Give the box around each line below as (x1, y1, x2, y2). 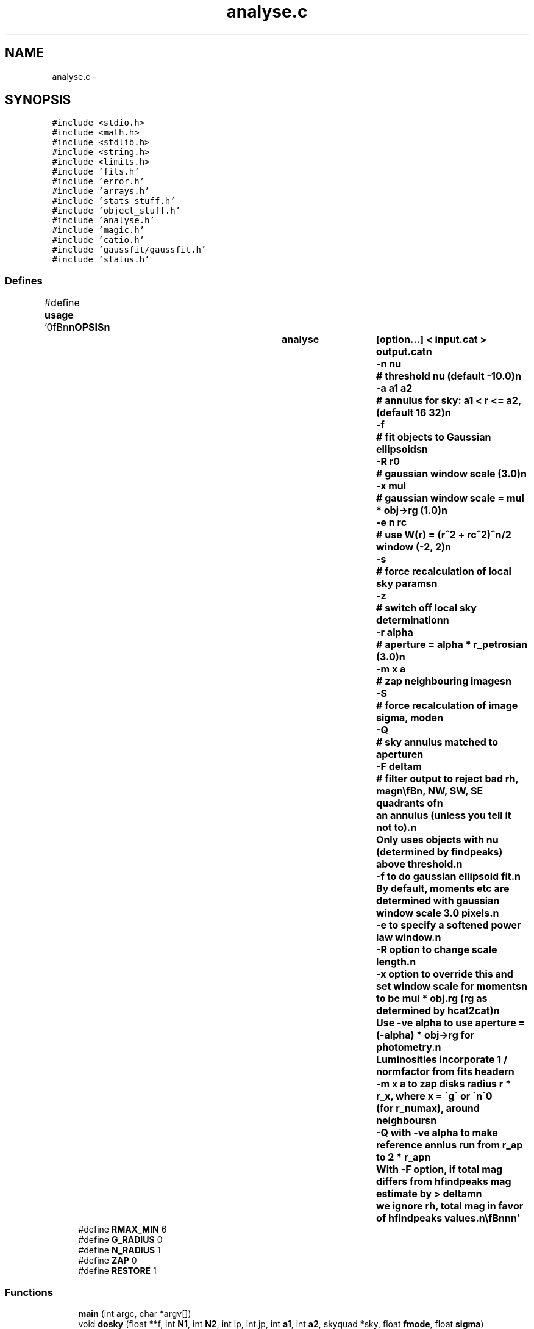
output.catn (376, 345, 432, 358)
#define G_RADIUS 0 (78, 1234, 163, 1245)
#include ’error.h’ (52, 176, 145, 187)
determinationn (376, 614, 449, 627)
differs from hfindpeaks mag (376, 1175, 511, 1188)
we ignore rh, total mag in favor (376, 1200, 524, 1212)
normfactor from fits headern (376, 1065, 514, 1078)
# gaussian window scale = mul (376, 492, 524, 505)
